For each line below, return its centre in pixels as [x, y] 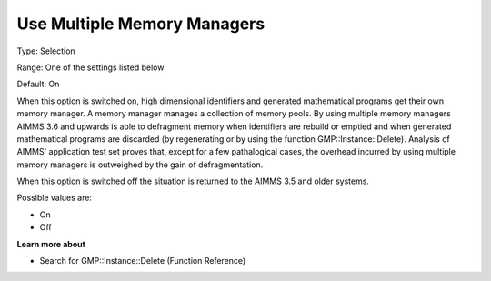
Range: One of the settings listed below [90, 67]
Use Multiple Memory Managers [141, 24]
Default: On [38, 84]
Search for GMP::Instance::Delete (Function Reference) [143, 261]
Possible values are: [55, 198]
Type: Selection [46, 51]
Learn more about [51, 244]
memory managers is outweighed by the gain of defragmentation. [140, 165]
